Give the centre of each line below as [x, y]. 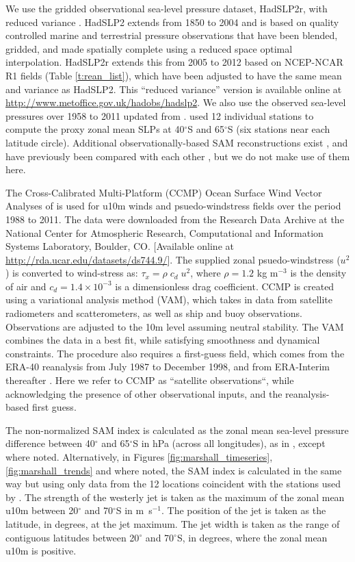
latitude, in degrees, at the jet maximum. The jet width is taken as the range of [173, 523]
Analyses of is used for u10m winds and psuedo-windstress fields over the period [173, 206]
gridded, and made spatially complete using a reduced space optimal [149, 48]
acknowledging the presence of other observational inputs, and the [144, 393]
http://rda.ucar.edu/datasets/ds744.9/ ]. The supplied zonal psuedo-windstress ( [173, 259]
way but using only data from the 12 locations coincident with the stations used [173, 484]
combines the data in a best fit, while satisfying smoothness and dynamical [163, 340]
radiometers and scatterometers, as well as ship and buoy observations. [154, 313]
